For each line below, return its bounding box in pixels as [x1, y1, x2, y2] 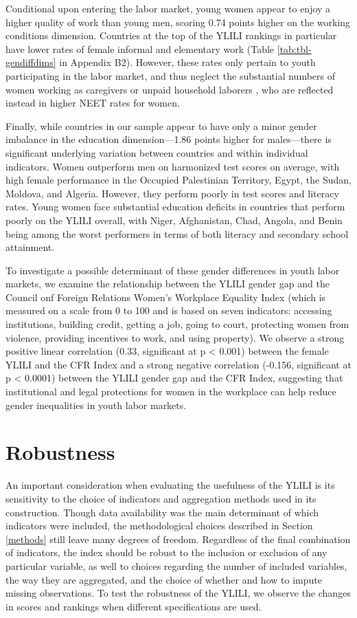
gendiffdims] [5, 55, 56, 69]
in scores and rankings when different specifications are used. [5, 599, 262, 613]
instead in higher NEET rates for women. [5, 96, 180, 110]
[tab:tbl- [277, 41, 312, 56]
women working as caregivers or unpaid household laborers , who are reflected [5, 82, 334, 96]
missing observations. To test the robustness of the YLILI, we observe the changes [5, 586, 351, 600]
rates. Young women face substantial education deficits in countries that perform [5, 199, 345, 214]
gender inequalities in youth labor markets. [5, 397, 187, 412]
